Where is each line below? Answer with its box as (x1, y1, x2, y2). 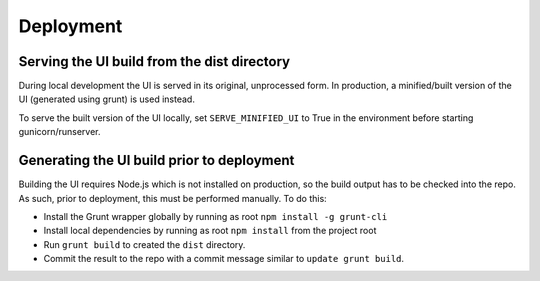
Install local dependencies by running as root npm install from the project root (43, 225, 377, 237)
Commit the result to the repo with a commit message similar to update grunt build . (43, 253, 405, 265)
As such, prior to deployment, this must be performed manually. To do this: (18, 192, 327, 204)
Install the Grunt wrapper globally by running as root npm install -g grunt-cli (43, 210, 388, 222)
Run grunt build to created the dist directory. (43, 238, 246, 250)
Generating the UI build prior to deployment (18, 152, 295, 169)
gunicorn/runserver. (18, 126, 101, 138)
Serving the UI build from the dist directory (18, 53, 290, 70)
